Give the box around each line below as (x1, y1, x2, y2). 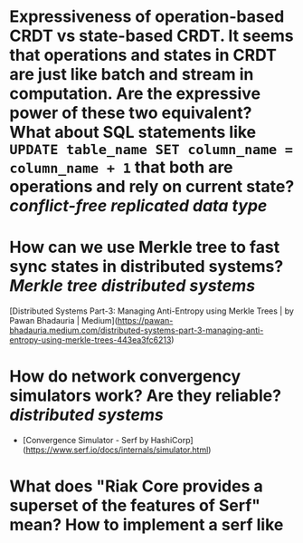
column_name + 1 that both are (9, 157, 233, 178)
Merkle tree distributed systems (9, 276, 256, 296)
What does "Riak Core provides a (9, 476, 264, 497)
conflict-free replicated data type (9, 196, 268, 217)
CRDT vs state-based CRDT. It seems (9, 25, 294, 46)
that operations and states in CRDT (9, 45, 278, 65)
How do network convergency (9, 366, 241, 387)
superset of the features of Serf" (9, 496, 260, 516)
